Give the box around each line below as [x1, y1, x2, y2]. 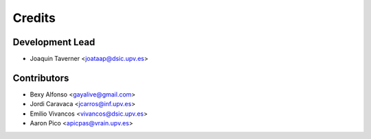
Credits [12, 10, 56, 25]
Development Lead [12, 36, 95, 48]
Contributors [12, 72, 69, 84]
